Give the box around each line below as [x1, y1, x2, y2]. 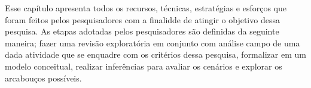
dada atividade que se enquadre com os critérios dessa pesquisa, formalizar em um [5, 48, 306, 61]
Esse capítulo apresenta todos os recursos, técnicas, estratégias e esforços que [5, 2, 287, 14]
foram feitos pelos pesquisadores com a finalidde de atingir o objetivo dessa [5, 13, 280, 26]
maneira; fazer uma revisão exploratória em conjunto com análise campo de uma [5, 36, 300, 49]
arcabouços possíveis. [5, 71, 82, 84]
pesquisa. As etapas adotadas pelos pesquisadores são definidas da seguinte [5, 25, 279, 37]
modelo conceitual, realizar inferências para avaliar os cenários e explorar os [5, 59, 282, 72]
